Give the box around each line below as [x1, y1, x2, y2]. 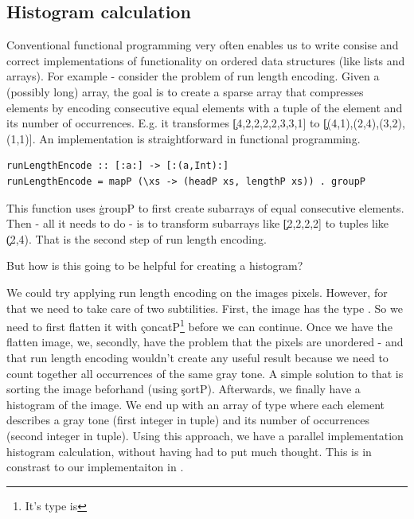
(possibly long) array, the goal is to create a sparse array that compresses [6, 83, 364, 100]
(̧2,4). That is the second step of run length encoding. [6, 230, 267, 247]
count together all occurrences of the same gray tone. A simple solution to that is [6, 365, 404, 381]
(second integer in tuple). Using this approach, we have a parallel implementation [6, 427, 404, 443]
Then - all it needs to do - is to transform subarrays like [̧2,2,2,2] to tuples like [6, 215, 389, 232]
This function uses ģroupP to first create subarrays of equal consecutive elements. [6, 199, 404, 216]
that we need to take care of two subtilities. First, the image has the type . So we [6, 299, 403, 316]
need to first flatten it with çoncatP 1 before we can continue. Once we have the [6, 316, 393, 334]
